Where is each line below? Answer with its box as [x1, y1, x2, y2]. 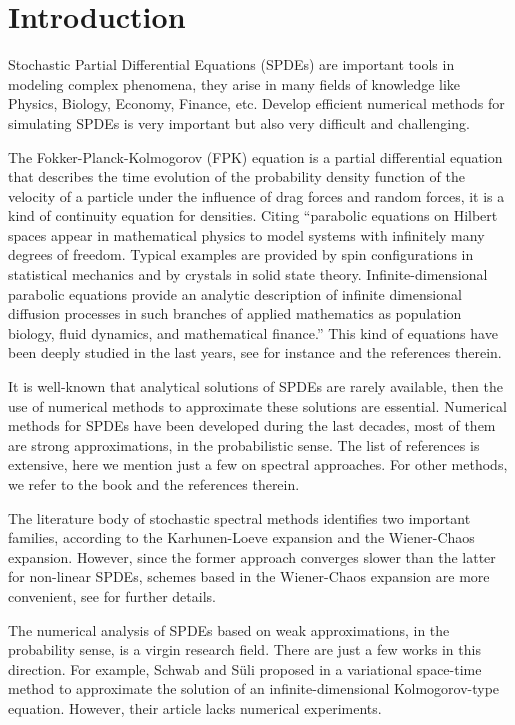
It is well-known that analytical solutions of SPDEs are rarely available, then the [8, 376, 503, 397]
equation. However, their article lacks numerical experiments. [8, 697, 382, 718]
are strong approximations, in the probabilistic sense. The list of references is [8, 434, 480, 455]
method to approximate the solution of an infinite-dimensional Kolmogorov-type [8, 678, 500, 699]
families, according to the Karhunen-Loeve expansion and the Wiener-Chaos [8, 527, 475, 548]
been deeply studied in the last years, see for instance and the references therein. [8, 342, 502, 363]
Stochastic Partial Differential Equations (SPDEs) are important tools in [8, 54, 455, 75]
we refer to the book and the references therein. [8, 474, 300, 494]
